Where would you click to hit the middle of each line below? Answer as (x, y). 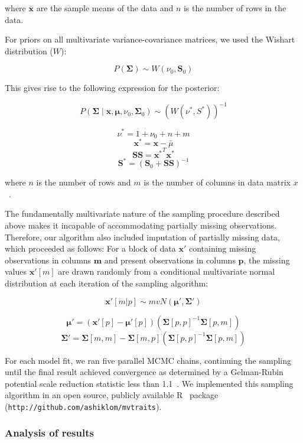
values (16, 271)
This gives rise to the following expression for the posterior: (112, 88)
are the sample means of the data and (105, 8)
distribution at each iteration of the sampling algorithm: (107, 283)
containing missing (222, 248)
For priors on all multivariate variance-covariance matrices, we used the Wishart (150, 39)
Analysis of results (49, 433)
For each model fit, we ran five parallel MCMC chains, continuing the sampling (148, 360)
